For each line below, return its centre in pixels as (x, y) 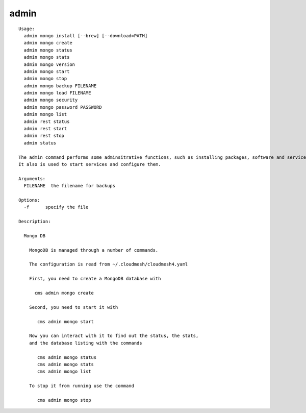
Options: (29, 200)
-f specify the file (56, 207)
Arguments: (32, 178)
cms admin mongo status (67, 357)
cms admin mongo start (66, 321)
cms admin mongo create (64, 293)
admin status (40, 143)
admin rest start (45, 129)
